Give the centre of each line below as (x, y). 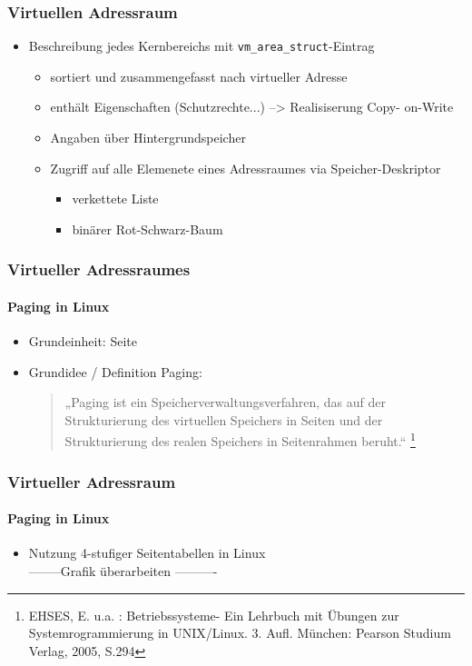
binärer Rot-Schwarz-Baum (147, 229)
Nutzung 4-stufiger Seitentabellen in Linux (147, 553)
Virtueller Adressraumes (99, 269)
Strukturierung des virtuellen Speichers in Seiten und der (224, 419)
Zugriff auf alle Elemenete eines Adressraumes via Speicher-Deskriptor (246, 168)
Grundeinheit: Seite (83, 341)
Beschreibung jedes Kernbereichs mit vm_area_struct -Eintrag (202, 46)
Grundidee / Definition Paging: (115, 371)
